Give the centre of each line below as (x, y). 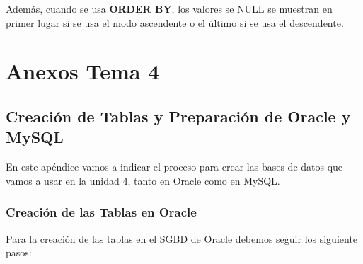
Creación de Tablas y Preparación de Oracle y (178, 116)
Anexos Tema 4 (83, 71)
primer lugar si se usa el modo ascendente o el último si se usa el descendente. (175, 22)
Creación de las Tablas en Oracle (101, 212)
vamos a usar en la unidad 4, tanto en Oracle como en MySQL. (143, 180)
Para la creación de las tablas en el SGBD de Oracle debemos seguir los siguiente (182, 238)
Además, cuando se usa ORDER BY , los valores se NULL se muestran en (169, 8)
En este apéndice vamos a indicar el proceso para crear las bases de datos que (174, 167)
